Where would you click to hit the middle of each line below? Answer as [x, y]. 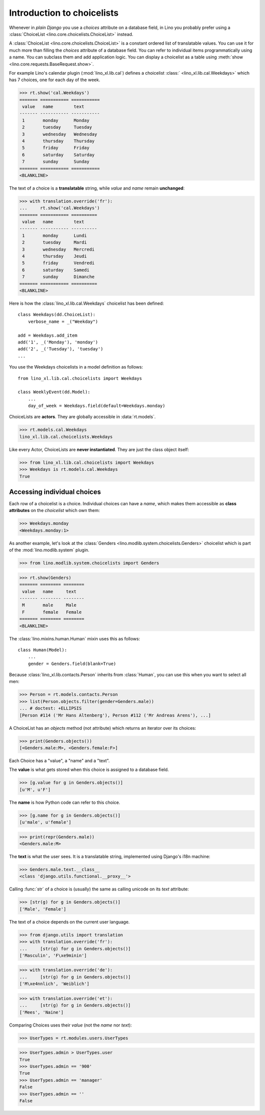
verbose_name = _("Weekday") [63, 321]
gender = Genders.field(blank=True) [72, 664]
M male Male [50, 605]
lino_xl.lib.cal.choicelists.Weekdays [66, 437]
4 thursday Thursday [59, 141]
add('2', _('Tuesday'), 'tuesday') [61, 349]
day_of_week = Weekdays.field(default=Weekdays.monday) [96, 406]
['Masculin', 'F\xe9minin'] [53, 955]
